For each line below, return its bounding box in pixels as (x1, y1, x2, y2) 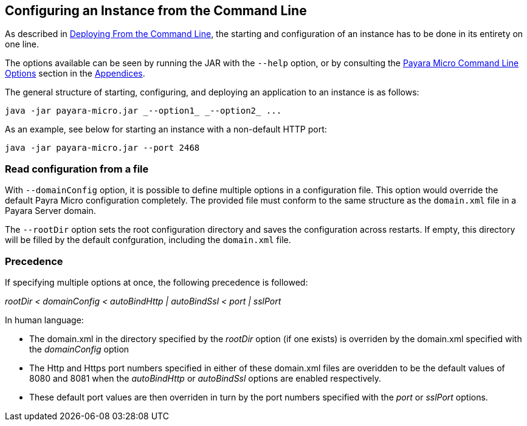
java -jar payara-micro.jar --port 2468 (5, 143, 200, 153)
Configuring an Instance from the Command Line (5, 3, 307, 18)
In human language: (5, 314, 84, 325)
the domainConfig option (29, 343, 129, 354)
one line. (5, 39, 40, 50)
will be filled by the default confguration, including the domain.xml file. (5, 235, 291, 246)
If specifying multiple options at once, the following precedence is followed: (5, 277, 308, 287)
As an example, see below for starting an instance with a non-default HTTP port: (5, 124, 327, 135)
